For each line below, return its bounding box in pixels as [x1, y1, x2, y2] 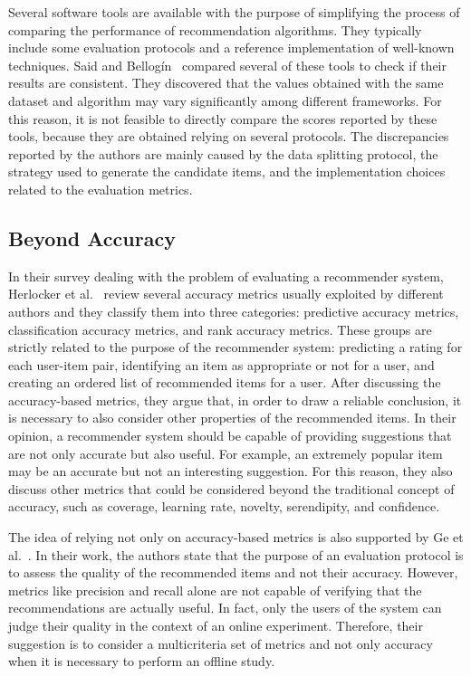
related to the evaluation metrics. [8, 179, 193, 198]
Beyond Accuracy [8, 224, 176, 252]
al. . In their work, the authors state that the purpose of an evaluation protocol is [8, 545, 464, 564]
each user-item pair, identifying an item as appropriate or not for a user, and [8, 355, 435, 374]
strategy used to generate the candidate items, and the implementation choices [8, 162, 446, 181]
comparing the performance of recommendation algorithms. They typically [8, 20, 422, 39]
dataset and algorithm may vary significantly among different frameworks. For [8, 90, 442, 109]
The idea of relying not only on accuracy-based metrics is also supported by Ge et [8, 528, 464, 547]
